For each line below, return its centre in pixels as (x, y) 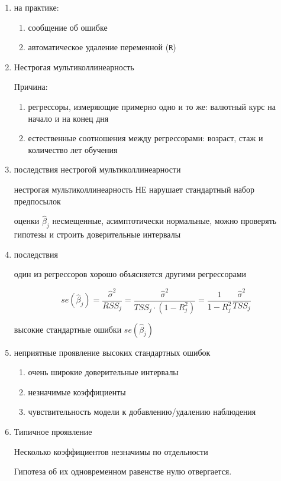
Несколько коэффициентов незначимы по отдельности (111, 451)
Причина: (31, 87)
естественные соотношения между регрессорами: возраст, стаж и (146, 138)
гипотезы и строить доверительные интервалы (97, 234)
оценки (27, 221)
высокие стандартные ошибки (68, 329)
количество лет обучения (73, 149)
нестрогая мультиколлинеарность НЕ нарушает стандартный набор (134, 189)
